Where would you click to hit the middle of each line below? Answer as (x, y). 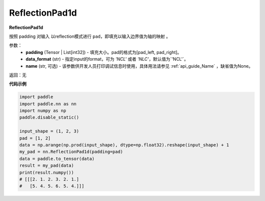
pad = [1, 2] (35, 138)
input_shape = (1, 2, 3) (49, 131)
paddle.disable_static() (49, 117)
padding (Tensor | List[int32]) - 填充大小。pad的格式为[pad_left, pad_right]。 (104, 52)
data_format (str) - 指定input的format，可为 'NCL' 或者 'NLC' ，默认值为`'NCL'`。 (107, 59)
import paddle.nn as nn (48, 104)
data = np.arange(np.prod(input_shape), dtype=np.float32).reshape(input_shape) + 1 (124, 145)
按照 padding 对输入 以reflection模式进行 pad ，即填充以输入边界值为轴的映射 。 (90, 36)
